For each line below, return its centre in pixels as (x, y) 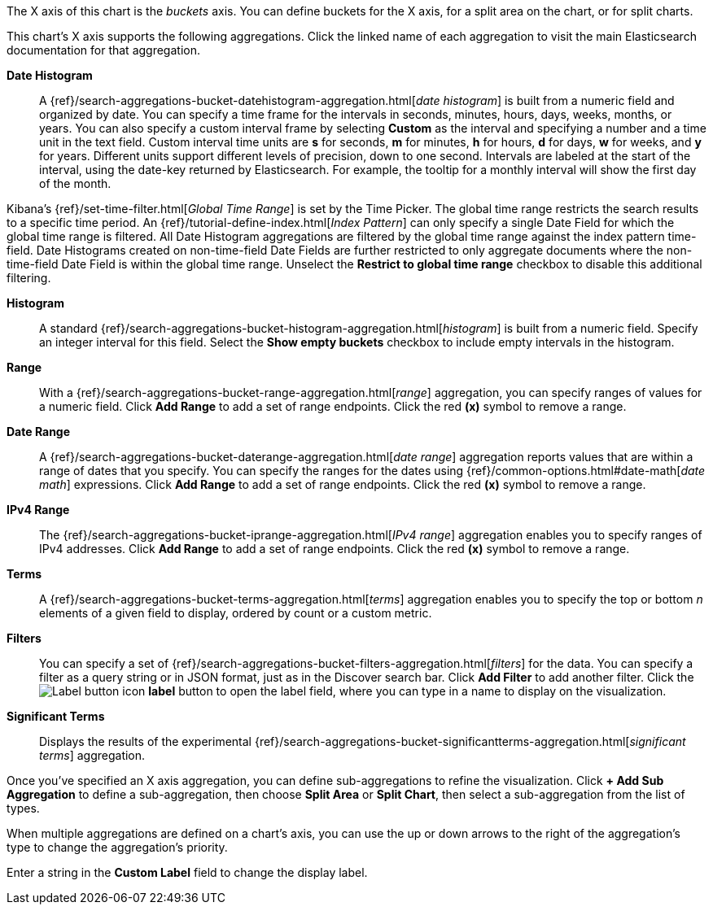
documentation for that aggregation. (103, 50)
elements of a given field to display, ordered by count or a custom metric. (236, 613)
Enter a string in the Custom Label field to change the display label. (187, 872)
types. (23, 808)
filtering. (29, 278)
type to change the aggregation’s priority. (117, 847)
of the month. (75, 183)
